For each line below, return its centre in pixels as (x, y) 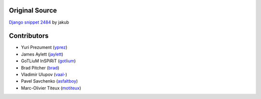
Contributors (29, 36)
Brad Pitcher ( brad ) (40, 68)
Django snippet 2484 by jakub (39, 22)
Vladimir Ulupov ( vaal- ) (44, 74)
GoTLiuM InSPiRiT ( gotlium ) (48, 61)
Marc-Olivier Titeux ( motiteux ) (51, 88)
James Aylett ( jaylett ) (42, 54)
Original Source (33, 10)
